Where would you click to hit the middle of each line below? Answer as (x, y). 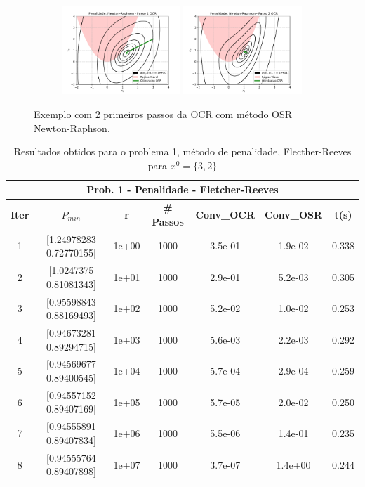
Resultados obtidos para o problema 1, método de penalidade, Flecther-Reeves (182, 151)
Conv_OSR (294, 215)
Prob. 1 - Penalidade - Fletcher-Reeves (182, 189)
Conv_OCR (225, 215)
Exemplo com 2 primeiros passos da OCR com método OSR (163, 114)
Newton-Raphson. (72, 128)
